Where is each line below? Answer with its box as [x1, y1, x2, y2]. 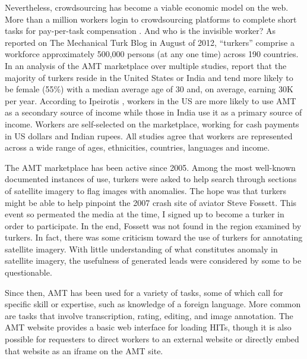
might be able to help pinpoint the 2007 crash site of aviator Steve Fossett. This [5, 196, 297, 208]
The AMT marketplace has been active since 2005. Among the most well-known [5, 161, 296, 173]
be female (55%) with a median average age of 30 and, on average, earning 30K [5, 83, 293, 95]
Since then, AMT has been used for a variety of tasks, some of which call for [5, 286, 283, 298]
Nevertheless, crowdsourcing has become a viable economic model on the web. [5, 1, 289, 13]
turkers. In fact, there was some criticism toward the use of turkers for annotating [5, 231, 303, 244]
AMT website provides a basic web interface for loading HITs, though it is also [5, 321, 292, 333]
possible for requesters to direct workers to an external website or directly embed [5, 333, 299, 345]
